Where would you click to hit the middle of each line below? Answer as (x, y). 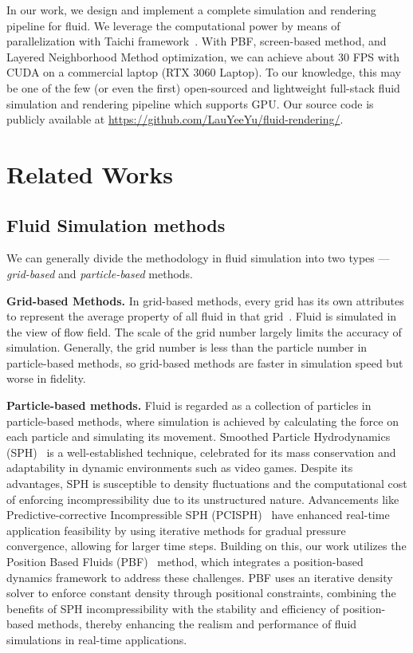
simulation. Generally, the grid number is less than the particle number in (187, 347)
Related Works (90, 173)
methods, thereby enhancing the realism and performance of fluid (197, 624)
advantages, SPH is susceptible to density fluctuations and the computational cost (207, 484)
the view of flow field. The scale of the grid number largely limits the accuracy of (204, 331)
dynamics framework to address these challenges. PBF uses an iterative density (200, 577)
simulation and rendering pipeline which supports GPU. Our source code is (190, 103)
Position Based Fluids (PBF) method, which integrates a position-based (185, 562)
